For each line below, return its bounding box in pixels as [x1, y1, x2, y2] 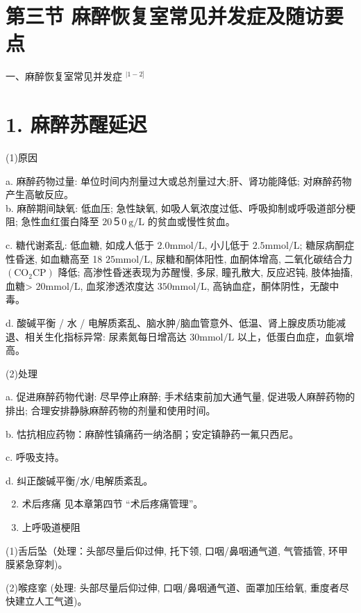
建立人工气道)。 [15, 594, 87, 608]
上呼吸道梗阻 [22, 519, 81, 534]
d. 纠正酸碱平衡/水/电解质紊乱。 [6, 473, 153, 487]
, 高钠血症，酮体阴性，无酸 [206, 278, 330, 293]
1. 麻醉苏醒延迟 [6, 110, 147, 138]
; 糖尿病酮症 [299, 238, 355, 252]
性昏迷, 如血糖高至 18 [6, 251, 103, 265]
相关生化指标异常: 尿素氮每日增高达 [24, 329, 187, 343]
